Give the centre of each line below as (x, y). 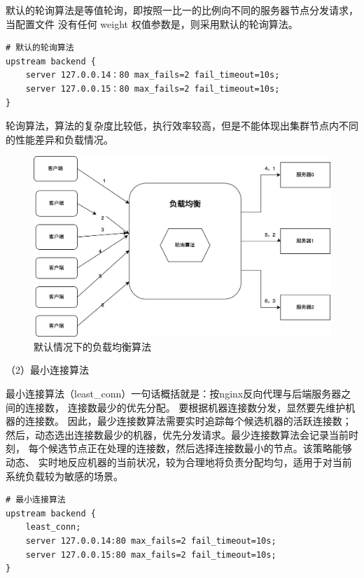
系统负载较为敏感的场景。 (64, 475)
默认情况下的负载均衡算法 (92, 346)
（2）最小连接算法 (47, 370)
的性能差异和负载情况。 (59, 139)
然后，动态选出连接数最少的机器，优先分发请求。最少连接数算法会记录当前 (177, 434)
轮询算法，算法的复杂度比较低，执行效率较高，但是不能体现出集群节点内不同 (182, 126)
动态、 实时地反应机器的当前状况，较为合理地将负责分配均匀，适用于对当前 (179, 462)
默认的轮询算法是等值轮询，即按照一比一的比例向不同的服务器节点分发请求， (182, 10)
